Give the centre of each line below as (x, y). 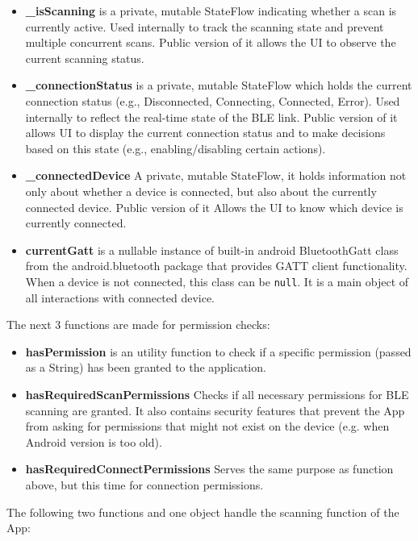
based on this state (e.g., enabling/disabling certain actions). (176, 148)
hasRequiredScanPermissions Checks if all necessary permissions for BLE (217, 394)
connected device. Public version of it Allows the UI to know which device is (214, 207)
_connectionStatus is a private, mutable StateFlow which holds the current (219, 85)
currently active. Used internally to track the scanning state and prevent (205, 26)
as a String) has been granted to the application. (146, 367)
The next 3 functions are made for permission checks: (138, 325)
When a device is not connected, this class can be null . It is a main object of (217, 281)
